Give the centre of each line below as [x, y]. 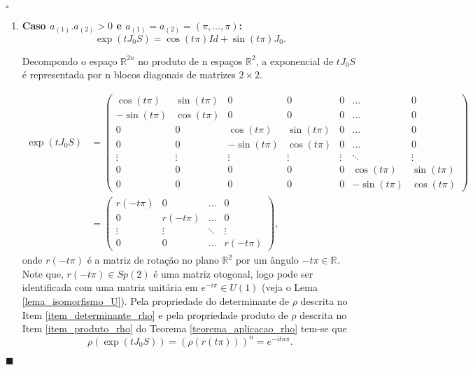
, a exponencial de [295, 61]
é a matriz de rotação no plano [153, 260]
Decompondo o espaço [70, 61]
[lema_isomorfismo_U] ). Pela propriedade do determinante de [156, 301]
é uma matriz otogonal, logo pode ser [233, 273]
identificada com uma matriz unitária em [110, 287]
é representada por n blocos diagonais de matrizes [129, 74]
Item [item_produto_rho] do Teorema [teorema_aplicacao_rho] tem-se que [184, 328]
